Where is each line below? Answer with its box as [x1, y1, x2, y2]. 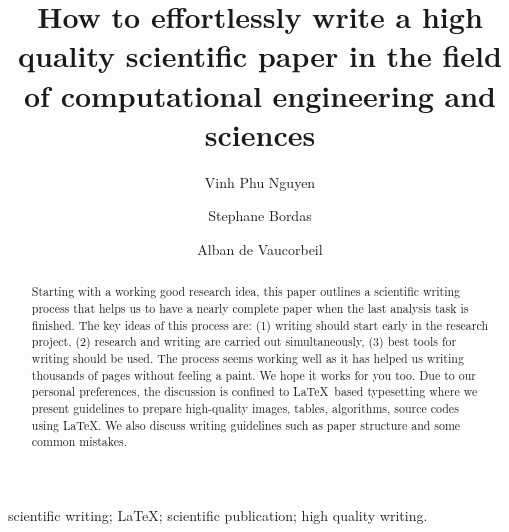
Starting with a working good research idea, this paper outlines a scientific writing [31, 283, 461, 300]
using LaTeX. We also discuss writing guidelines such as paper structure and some [31, 416, 461, 433]
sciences [204, 113, 316, 154]
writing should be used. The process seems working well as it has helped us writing [31, 349, 464, 366]
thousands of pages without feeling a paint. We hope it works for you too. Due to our [31, 366, 476, 383]
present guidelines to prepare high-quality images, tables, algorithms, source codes [31, 399, 459, 416]
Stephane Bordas [208, 205, 312, 226]
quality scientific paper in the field [18, 35, 502, 76]
